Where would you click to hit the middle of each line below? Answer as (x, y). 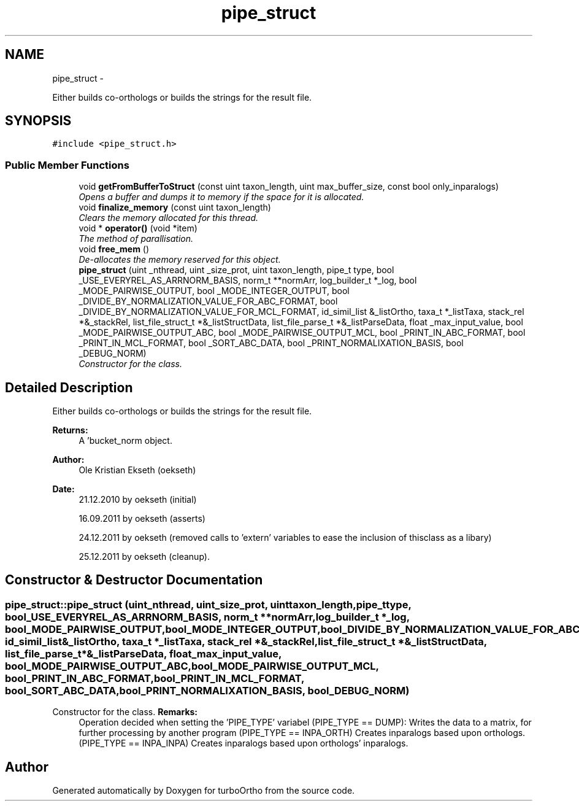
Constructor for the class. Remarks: (125, 712)
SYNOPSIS (38, 121)
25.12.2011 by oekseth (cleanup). (144, 557)
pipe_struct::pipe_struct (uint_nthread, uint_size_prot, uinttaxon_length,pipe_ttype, (208, 604)
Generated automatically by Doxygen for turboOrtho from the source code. (204, 791)
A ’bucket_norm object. (125, 441)
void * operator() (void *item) (138, 228)
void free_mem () (114, 249)
